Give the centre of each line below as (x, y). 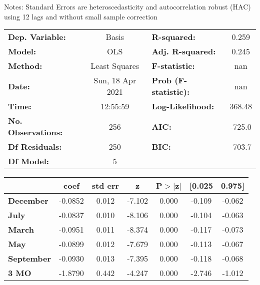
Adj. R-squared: (184, 51)
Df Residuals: (35, 147)
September (30, 259)
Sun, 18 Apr (115, 80)
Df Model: (28, 161)
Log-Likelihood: (183, 106)
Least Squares (115, 66)
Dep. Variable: (37, 37)
